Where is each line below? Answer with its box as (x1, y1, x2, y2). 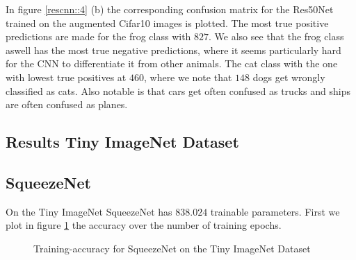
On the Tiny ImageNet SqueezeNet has (6, 204, 172, 218)
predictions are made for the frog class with (6, 29, 191, 44)
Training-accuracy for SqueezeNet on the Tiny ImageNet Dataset (33, 241, 311, 255)
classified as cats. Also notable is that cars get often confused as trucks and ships (6, 83, 351, 98)
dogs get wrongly (252, 69, 325, 84)
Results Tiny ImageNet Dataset (6, 131, 239, 153)
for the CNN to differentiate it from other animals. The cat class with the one (6, 56, 338, 71)
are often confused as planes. (6, 97, 128, 112)
